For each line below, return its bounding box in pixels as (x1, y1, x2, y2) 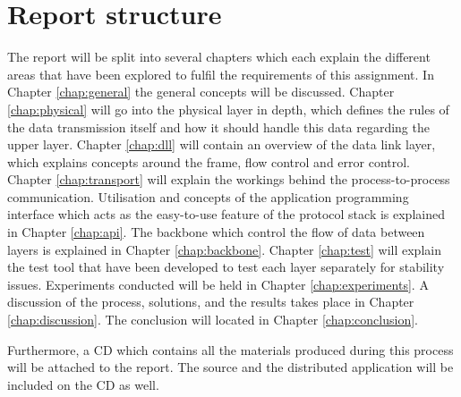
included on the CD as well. (7, 375, 159, 393)
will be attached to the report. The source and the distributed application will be (7, 358, 454, 376)
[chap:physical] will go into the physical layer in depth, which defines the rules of (7, 99, 449, 118)
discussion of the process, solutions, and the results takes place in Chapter (7, 292, 414, 311)
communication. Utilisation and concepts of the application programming (7, 187, 409, 206)
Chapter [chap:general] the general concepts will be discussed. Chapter (7, 82, 395, 101)
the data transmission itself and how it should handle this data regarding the (7, 117, 430, 136)
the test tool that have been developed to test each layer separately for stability (7, 258, 445, 276)
